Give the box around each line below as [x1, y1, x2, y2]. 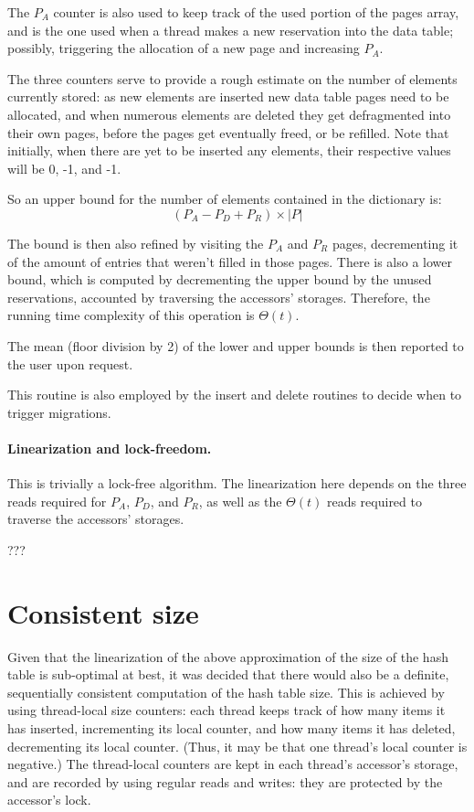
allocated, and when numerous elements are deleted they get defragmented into [7, 104, 451, 123]
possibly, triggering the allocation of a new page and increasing [7, 38, 360, 58]
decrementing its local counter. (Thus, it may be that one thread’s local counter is [7, 736, 468, 755]
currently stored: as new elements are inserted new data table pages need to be [7, 87, 449, 106]
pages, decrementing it [332, 233, 458, 252]
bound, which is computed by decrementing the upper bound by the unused [7, 270, 432, 289]
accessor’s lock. [7, 790, 91, 809]
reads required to [326, 491, 422, 510]
